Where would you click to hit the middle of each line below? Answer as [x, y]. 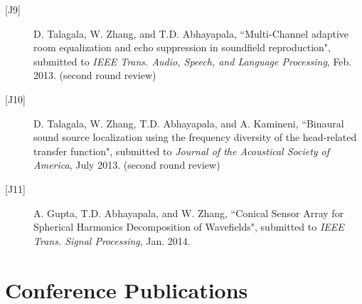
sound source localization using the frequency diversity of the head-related [195, 137]
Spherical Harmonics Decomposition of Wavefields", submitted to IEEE [189, 227]
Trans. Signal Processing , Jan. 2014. [112, 240]
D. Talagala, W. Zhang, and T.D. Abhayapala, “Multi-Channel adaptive [191, 33]
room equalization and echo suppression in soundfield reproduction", [182, 47]
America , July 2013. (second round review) [127, 165]
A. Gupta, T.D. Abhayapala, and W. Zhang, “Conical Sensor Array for [189, 213]
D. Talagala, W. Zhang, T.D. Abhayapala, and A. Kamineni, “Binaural [189, 123]
